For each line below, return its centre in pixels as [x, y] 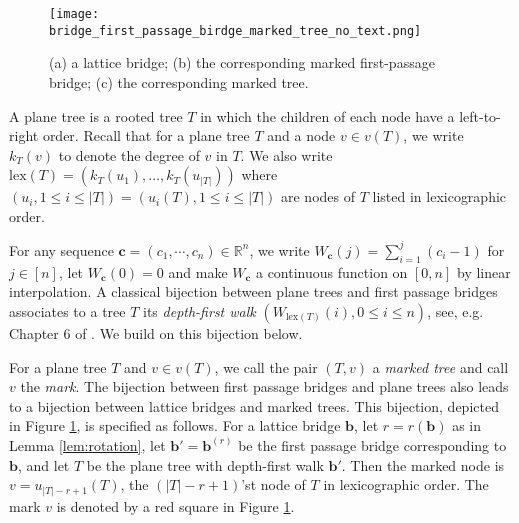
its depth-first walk [199, 310]
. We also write [286, 154]
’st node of [273, 484]
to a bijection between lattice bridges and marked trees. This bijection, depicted [254, 405]
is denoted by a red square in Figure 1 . [175, 505]
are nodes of [318, 196]
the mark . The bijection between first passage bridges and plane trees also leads [264, 386]
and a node [301, 135]
